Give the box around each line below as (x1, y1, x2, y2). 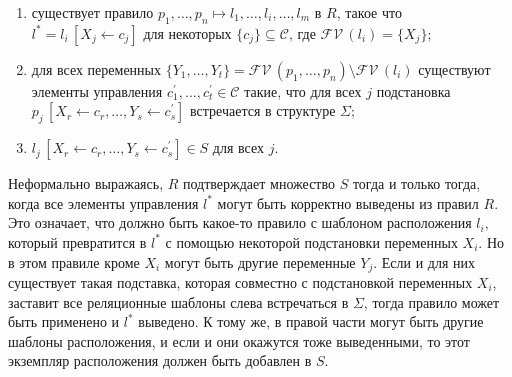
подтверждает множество (183, 173, 335, 194)
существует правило (31, 2, 154, 22)
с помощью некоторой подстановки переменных (165, 231, 458, 252)
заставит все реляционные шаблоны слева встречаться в (8, 291, 349, 312)
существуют (418, 58, 491, 79)
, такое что (336, 2, 402, 22)
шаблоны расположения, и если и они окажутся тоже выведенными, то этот (8, 330, 470, 351)
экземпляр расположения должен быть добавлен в (8, 350, 312, 371)
